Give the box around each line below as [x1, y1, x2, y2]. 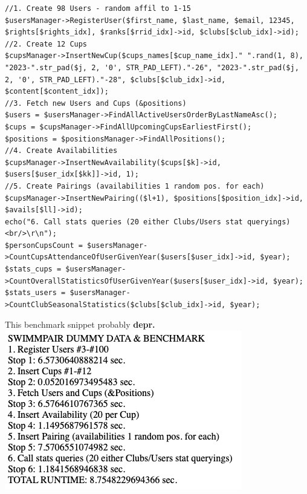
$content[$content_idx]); [5, 87, 109, 96]
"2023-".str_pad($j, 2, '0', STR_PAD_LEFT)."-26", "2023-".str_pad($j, [5, 63, 299, 72]
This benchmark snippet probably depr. [5, 318, 155, 331]
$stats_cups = [5, 265, 62, 274]
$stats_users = [5, 288, 66, 297]
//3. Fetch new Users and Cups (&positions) [5, 99, 187, 108]
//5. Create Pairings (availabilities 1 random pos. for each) [5, 181, 265, 190]
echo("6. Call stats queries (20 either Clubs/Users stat [5, 217, 243, 226]
